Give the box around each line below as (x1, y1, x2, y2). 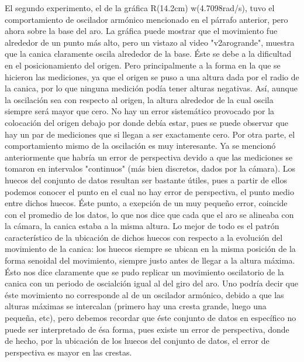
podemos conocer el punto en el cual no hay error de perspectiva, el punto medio (5, 185, 294, 197)
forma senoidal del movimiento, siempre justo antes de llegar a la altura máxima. (5, 254, 295, 267)
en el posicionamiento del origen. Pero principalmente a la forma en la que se (5, 59, 281, 71)
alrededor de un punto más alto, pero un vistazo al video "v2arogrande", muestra (5, 36, 295, 48)
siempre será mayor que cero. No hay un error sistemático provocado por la (5, 105, 275, 117)
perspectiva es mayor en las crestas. (5, 346, 132, 358)
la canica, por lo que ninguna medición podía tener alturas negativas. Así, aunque (5, 82, 298, 94)
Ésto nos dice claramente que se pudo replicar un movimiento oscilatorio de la (5, 265, 284, 278)
